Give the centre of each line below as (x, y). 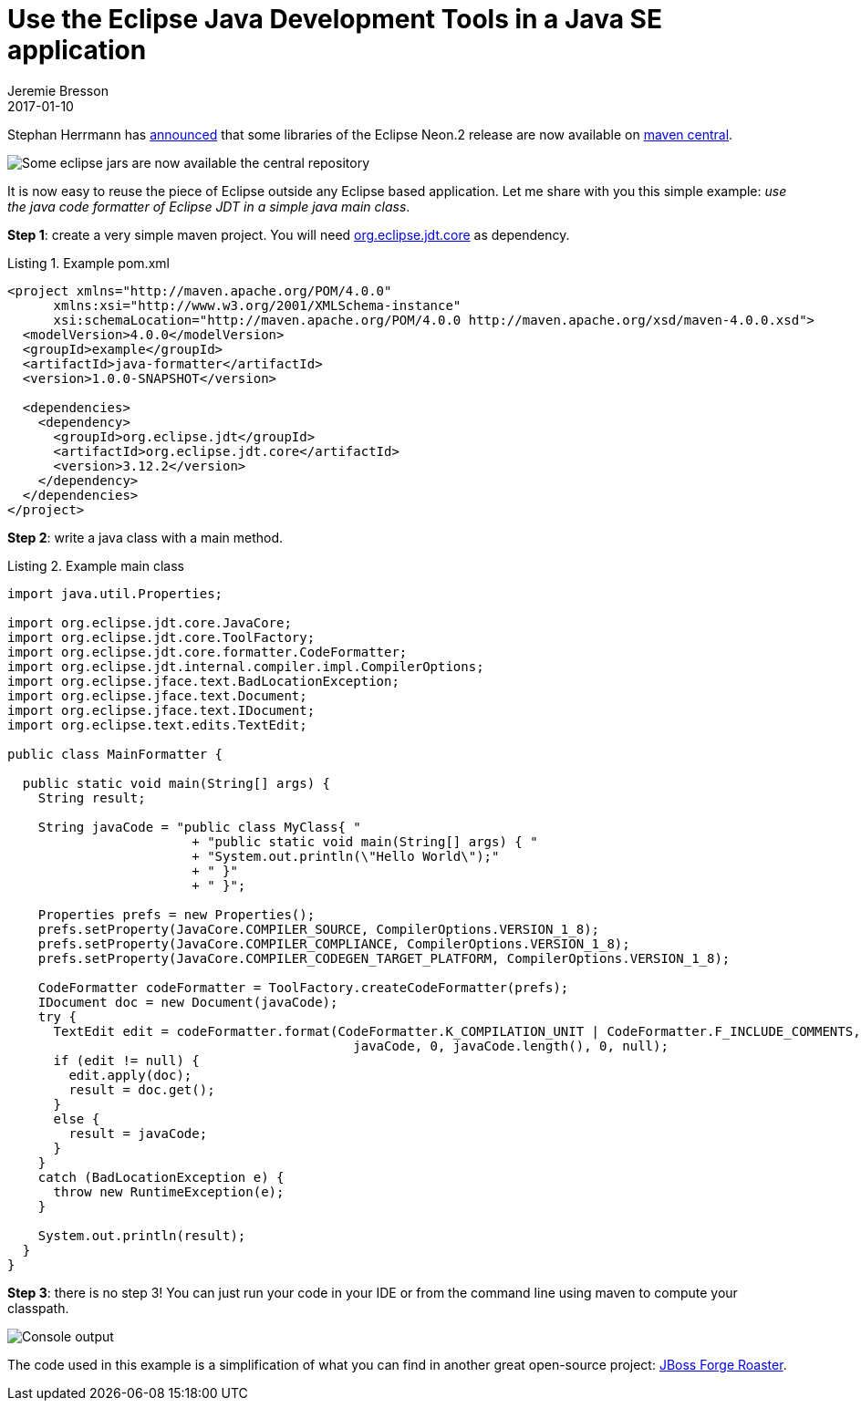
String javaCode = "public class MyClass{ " (199, 827)
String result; (92, 797)
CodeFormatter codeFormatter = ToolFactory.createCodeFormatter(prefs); (303, 987)
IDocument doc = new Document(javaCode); (188, 1002)
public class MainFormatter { (115, 754)
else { (77, 1118)
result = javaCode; (138, 1133)
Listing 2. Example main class (96, 565)
